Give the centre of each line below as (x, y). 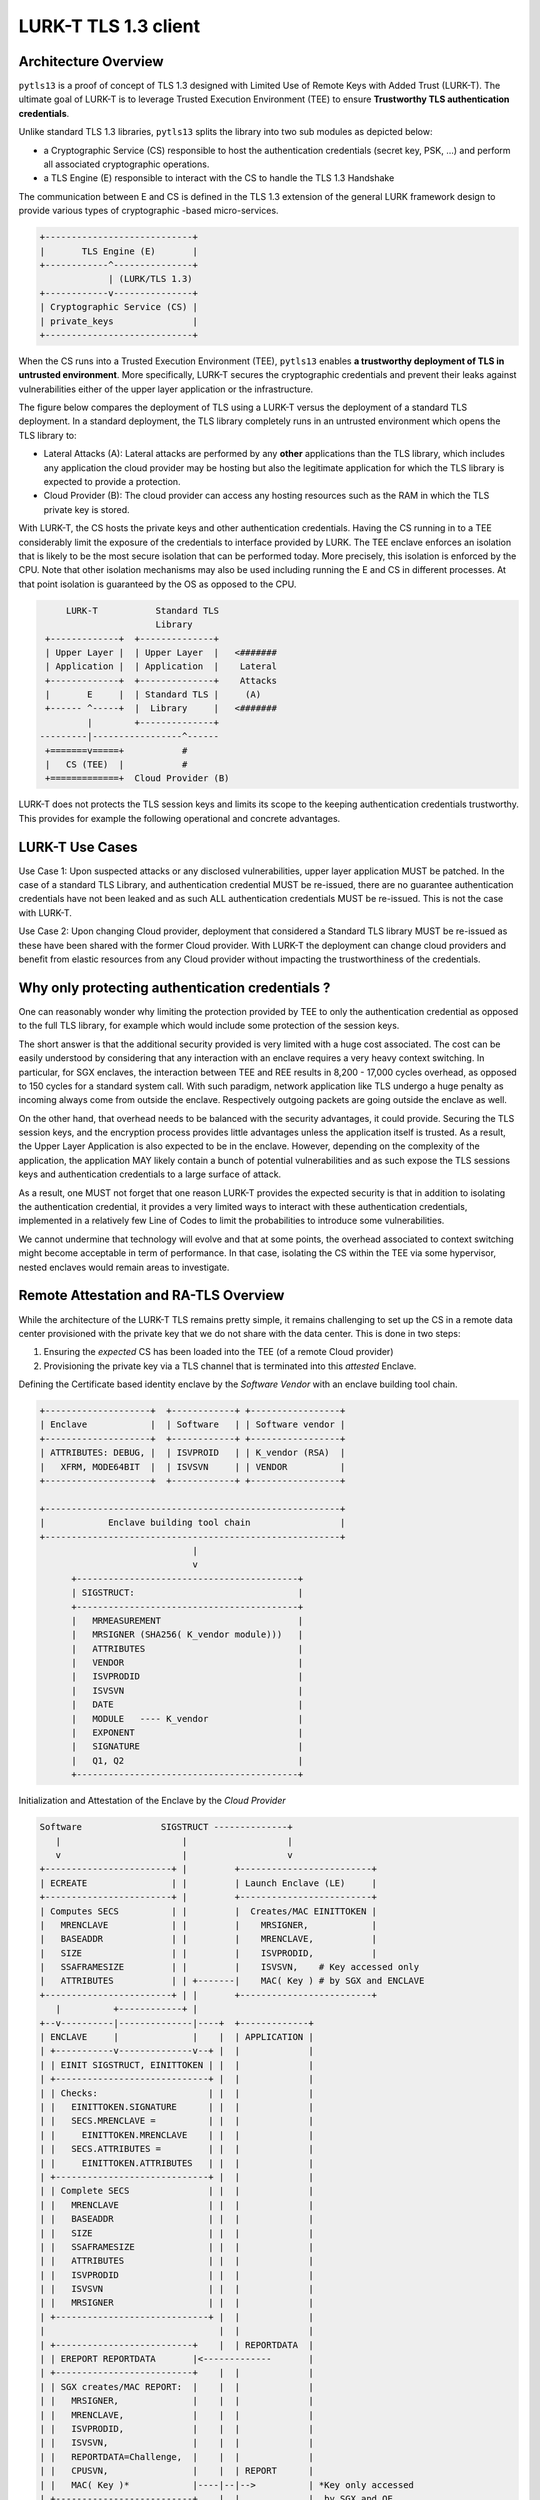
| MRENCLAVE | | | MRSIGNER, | (208, 1924)
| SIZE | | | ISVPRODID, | (208, 1953)
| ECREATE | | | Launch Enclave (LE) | (208, 1883)
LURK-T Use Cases (78, 846)
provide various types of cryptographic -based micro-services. (148, 211)
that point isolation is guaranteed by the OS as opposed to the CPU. (157, 584)
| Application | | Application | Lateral (161, 666)
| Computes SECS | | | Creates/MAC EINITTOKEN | (208, 1911)
